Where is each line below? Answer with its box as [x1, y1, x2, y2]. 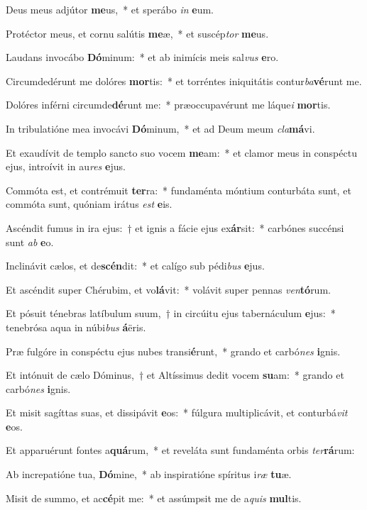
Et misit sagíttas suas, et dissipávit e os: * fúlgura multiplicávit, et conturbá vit [6, 405, 348, 420]
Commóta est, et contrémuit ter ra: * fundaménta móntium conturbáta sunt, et [6, 182, 351, 197]
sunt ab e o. [6, 234, 54, 249]
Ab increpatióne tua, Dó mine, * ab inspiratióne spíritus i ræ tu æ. [6, 467, 292, 482]
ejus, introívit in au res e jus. [6, 159, 126, 174]
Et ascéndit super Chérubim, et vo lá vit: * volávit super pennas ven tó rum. [6, 282, 331, 296]
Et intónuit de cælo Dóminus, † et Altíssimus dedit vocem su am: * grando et [6, 367, 344, 382]
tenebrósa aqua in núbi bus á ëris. [6, 319, 146, 334]
